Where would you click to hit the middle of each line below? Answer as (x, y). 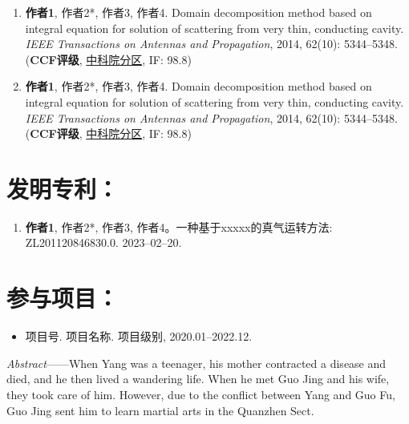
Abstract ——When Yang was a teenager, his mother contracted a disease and (196, 363)
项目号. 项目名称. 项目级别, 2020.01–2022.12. (139, 336)
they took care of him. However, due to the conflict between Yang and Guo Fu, (201, 394)
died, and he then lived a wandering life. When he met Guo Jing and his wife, (198, 379)
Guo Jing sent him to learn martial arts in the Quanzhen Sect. (160, 410)
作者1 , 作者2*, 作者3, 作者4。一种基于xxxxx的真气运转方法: (179, 226)
